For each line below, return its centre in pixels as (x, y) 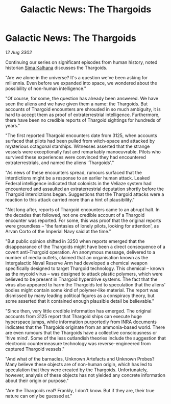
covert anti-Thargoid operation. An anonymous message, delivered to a (80, 252)
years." (13, 125)
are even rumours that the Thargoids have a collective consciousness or (81, 332)
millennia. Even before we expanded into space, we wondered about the (81, 83)
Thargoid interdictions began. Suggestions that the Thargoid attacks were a (85, 194)
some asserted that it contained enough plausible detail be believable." (80, 301)
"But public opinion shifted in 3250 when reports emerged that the (75, 241)
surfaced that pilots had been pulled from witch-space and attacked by (80, 141)
